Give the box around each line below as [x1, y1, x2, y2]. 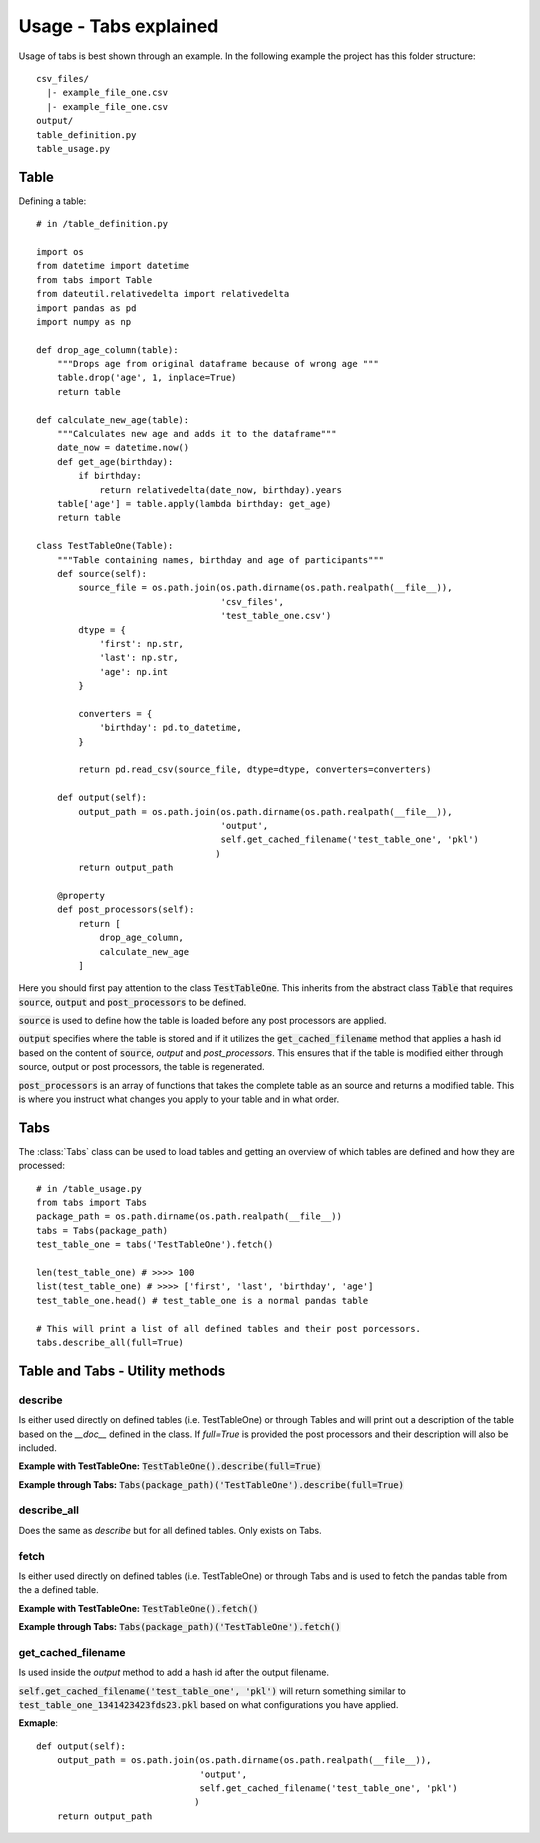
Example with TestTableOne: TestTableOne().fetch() [18, 1602, 259, 1614]
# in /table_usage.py [36, 1183, 142, 1194]
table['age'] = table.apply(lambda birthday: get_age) [56, 498, 332, 509]
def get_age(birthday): [56, 456, 174, 467]
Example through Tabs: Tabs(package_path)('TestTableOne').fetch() [18, 1621, 341, 1633]
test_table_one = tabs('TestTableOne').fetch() [36, 1239, 274, 1250]
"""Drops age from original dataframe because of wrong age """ [56, 358, 379, 370]
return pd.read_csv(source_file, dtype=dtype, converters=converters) [78, 764, 432, 775]
